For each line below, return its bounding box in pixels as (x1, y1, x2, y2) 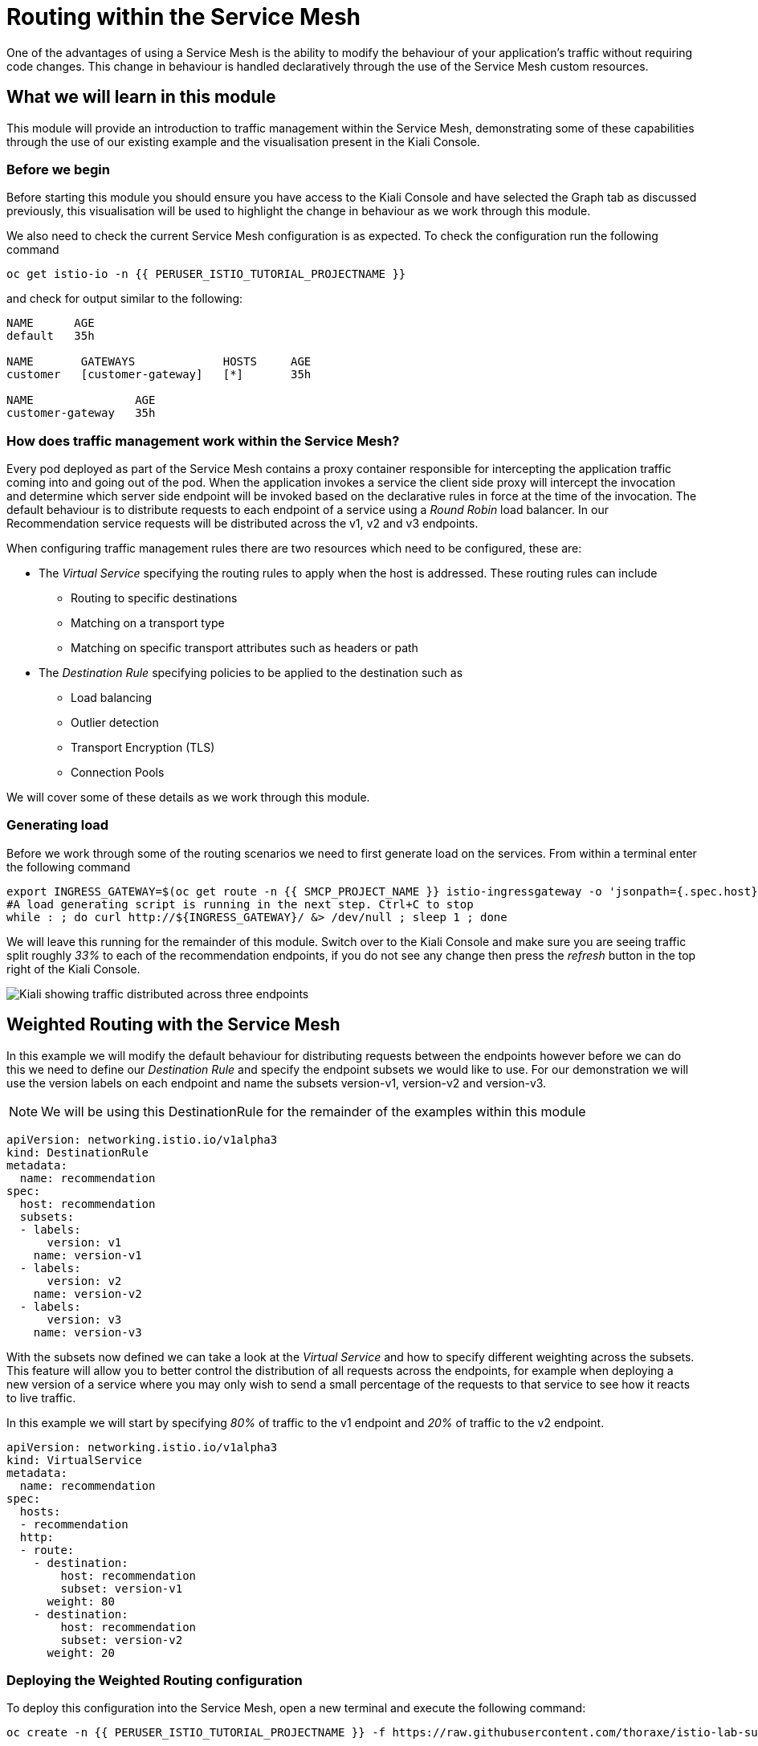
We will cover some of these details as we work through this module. (6, 790, 370, 805)
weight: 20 (47, 1646, 115, 1659)
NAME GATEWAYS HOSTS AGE (6, 355, 312, 369)
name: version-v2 (33, 1287, 142, 1300)
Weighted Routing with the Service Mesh (6, 1014, 340, 1035)
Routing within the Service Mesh (6, 3, 361, 31)
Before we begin (6, 161, 110, 177)
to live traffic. (6, 1390, 76, 1405)
